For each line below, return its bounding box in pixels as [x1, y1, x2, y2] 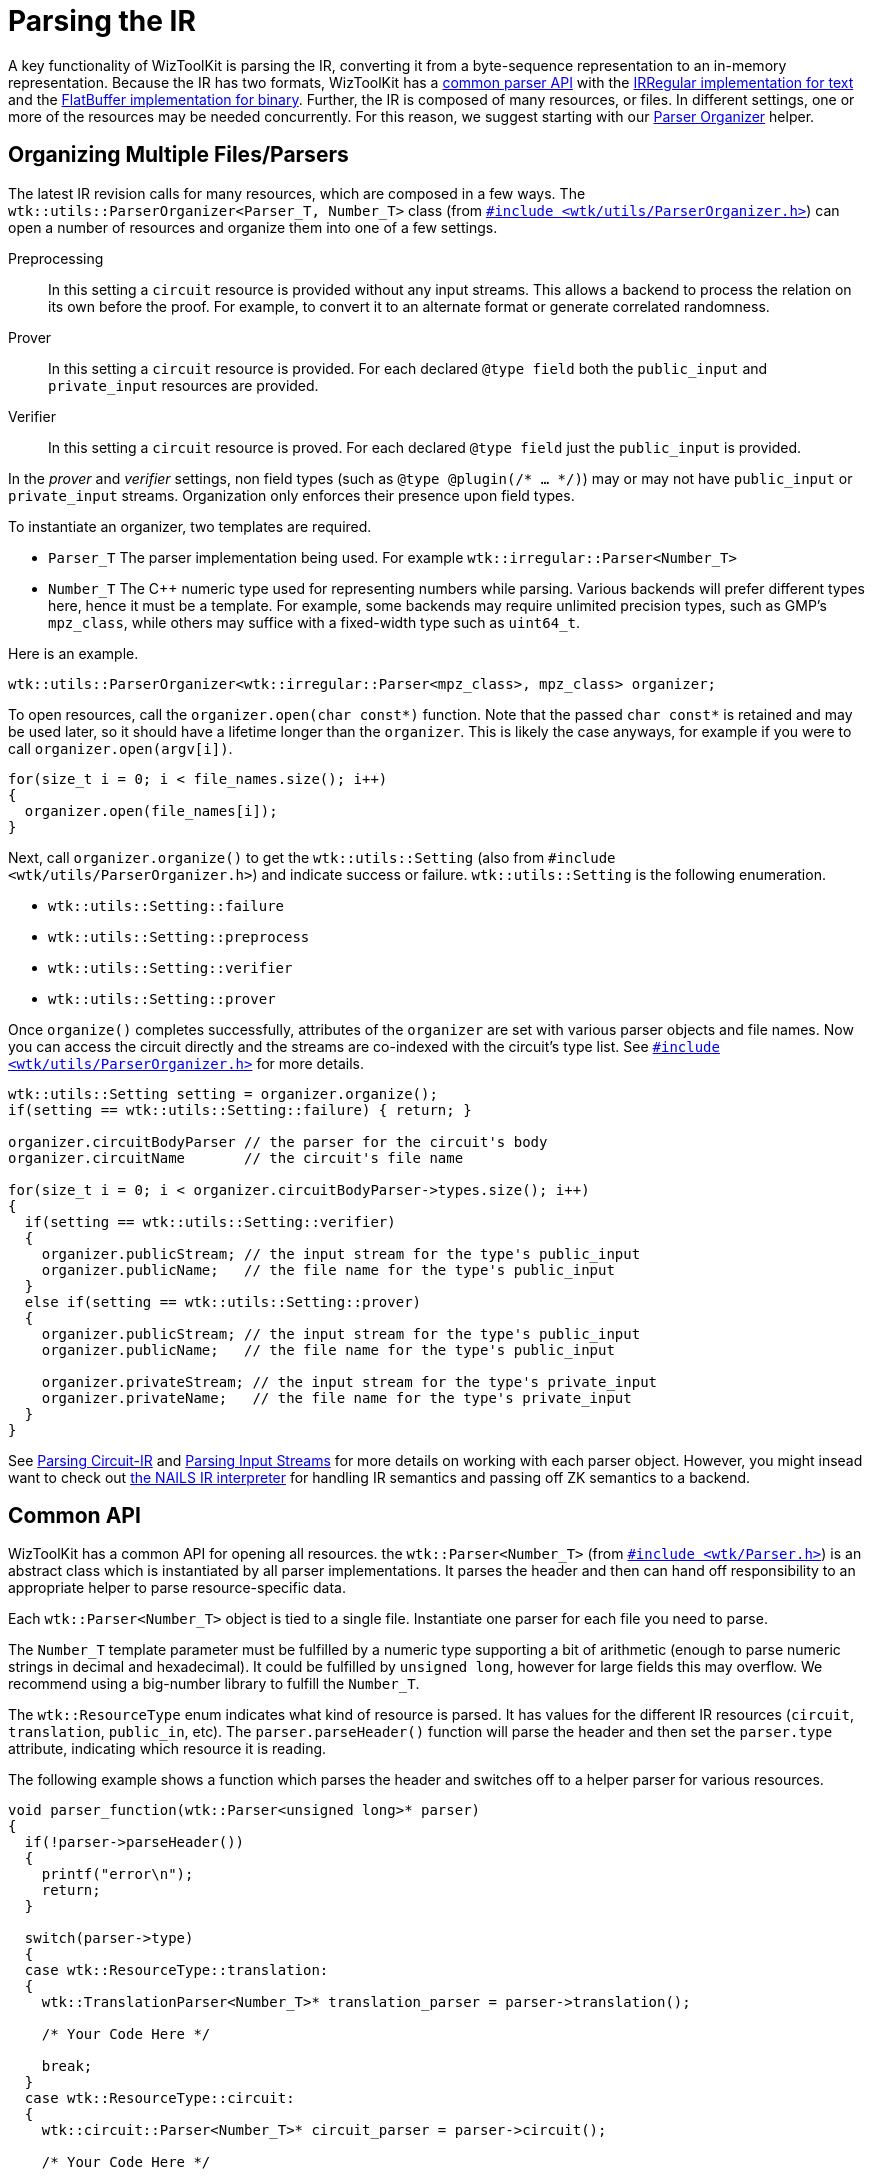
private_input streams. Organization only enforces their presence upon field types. [8, 486, 575, 504]
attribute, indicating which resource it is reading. [8, 1740, 327, 1758]
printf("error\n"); [41, 1866, 194, 1883]
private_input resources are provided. [48, 376, 319, 394]
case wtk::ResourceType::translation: [24, 1962, 329, 1979]
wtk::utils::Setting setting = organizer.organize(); [8, 1085, 438, 1102]
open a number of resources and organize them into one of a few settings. [8, 218, 498, 236]
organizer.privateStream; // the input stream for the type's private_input [41, 1373, 658, 1390]
